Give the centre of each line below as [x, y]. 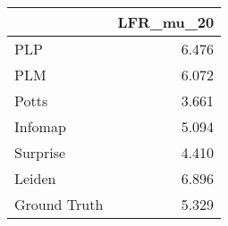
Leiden [35, 178]
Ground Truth [59, 204]
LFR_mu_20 [166, 22]
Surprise [40, 152]
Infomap [40, 126]
